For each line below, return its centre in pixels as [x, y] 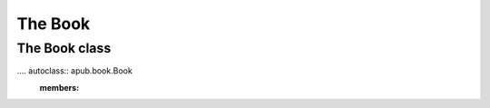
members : [59, 87]
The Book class [64, 48]
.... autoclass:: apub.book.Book [75, 71]
